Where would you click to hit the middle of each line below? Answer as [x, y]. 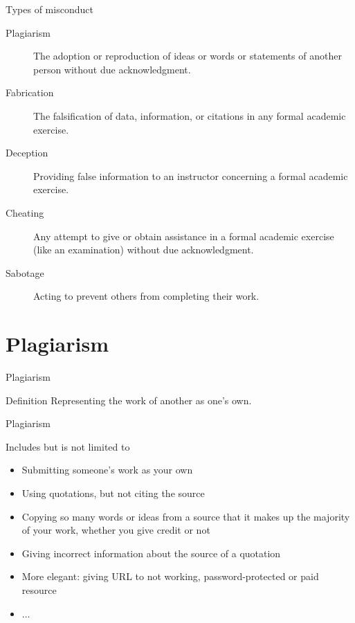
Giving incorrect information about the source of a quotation [151, 553]
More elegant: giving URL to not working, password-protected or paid [170, 576]
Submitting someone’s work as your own [107, 470]
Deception [27, 153]
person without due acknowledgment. [112, 69]
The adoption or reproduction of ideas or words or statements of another [188, 56]
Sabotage [25, 272]
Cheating [25, 212]
